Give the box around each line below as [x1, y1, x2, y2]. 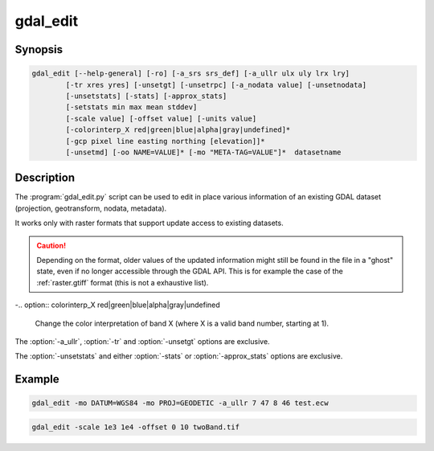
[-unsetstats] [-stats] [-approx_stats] [65, 91, 227, 100]
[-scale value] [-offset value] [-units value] [65, 113, 257, 123]
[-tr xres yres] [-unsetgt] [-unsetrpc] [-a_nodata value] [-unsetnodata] [65, 80, 367, 89]
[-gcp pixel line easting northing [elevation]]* [65, 137, 265, 146]
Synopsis [14, 43, 63, 56]
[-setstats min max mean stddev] [65, 103, 198, 112]
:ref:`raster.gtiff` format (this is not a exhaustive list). [36, 277, 209, 287]
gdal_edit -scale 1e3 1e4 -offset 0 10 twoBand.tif [31, 422, 240, 432]
